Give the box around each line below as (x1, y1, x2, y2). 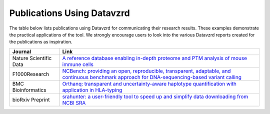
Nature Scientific (12, 54, 52, 61)
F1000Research (12, 70, 49, 77)
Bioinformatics (12, 86, 47, 93)
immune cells (62, 60, 93, 67)
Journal (12, 48, 31, 55)
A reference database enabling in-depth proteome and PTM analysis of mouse (62, 54, 247, 61)
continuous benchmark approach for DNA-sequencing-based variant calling (62, 73, 242, 80)
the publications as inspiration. (9, 39, 72, 45)
